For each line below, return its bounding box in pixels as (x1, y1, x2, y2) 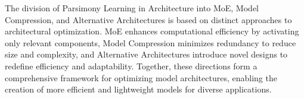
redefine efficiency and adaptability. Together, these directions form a (5, 59, 258, 72)
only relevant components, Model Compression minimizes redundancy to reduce (5, 36, 296, 49)
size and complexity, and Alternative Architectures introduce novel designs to (5, 48, 288, 60)
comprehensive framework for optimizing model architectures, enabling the (5, 71, 277, 84)
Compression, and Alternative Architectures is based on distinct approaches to (5, 13, 292, 25)
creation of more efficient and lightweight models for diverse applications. (5, 83, 272, 95)
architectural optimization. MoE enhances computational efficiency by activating (5, 25, 299, 37)
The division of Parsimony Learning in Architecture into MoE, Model (5, 2, 259, 14)
